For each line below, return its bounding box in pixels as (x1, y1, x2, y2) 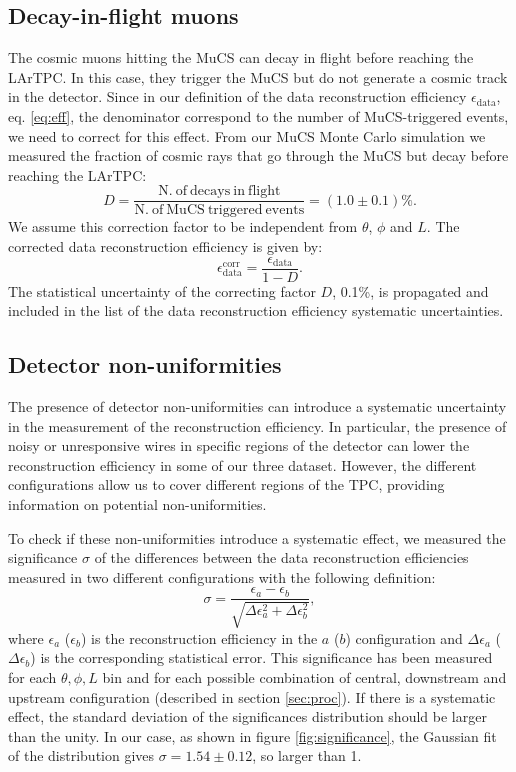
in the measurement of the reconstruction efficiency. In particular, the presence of (8, 415, 507, 436)
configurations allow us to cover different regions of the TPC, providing (8, 474, 445, 495)
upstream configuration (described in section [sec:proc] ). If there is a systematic (8, 686, 496, 707)
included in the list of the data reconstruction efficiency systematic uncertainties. (8, 300, 504, 321)
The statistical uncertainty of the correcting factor (8, 280, 316, 301)
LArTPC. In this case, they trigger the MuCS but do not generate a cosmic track (8, 66, 508, 87)
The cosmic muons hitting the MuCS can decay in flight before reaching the (8, 47, 474, 68)
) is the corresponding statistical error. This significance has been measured (30, 647, 493, 668)
